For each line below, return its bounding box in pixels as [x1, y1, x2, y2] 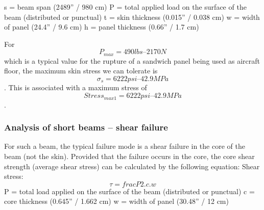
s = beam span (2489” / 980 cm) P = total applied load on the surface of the [4, 2, 247, 12]
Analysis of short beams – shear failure [4, 121, 168, 134]
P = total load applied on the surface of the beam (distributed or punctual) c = [4, 186, 255, 196]
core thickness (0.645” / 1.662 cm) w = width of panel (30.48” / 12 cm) [4, 196, 229, 206]
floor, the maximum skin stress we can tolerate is [4, 65, 158, 76]
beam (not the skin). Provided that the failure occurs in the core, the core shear [4, 150, 255, 161]
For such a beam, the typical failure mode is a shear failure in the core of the [4, 141, 245, 151]
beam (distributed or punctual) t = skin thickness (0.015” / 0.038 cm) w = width [4, 11, 260, 22]
